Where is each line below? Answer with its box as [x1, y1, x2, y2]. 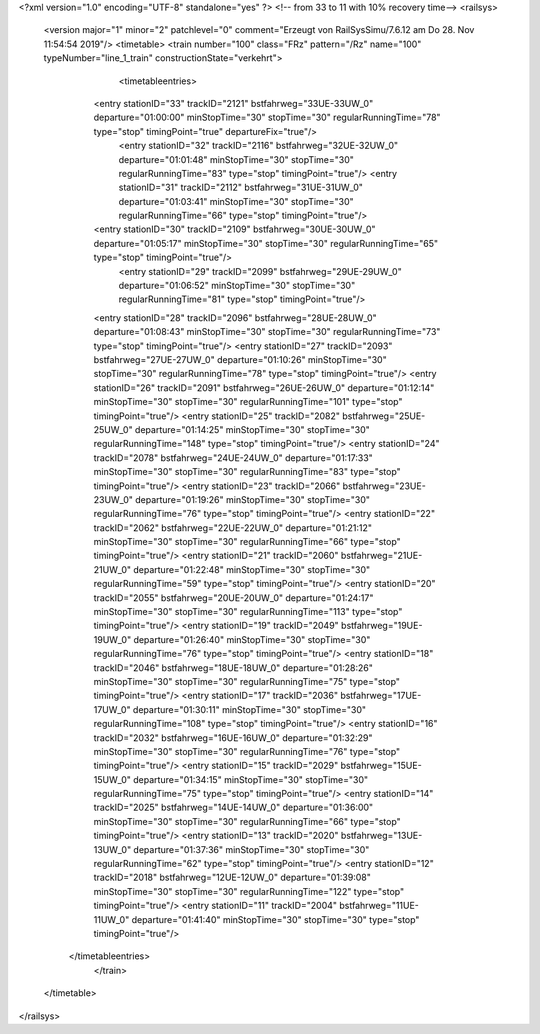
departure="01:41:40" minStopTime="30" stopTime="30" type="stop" [131, 913, 420, 925]
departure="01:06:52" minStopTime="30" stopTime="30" [118, 280, 356, 292]
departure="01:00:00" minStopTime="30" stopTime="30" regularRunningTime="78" [93, 111, 441, 124]
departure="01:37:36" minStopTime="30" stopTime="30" [133, 843, 370, 855]
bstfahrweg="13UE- [340, 830, 423, 842]
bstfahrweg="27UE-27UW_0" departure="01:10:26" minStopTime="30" [93, 353, 387, 365]
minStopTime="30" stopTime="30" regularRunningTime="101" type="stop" [93, 396, 403, 408]
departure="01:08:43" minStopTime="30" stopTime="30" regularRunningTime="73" [93, 326, 441, 338]
